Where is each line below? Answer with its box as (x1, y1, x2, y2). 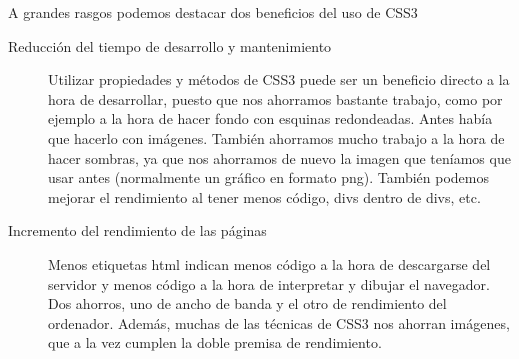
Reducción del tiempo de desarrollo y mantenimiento (8, 35, 332, 56)
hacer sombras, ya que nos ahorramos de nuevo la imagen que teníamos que (48, 147, 511, 168)
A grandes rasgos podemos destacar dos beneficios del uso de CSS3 (8, 2, 418, 22)
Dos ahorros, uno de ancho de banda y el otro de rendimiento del (48, 293, 447, 314)
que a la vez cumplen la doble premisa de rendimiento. (48, 332, 382, 353)
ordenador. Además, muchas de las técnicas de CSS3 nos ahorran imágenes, (48, 312, 510, 333)
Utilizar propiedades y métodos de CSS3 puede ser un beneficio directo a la (48, 69, 510, 90)
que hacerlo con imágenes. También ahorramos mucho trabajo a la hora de (48, 127, 505, 148)
